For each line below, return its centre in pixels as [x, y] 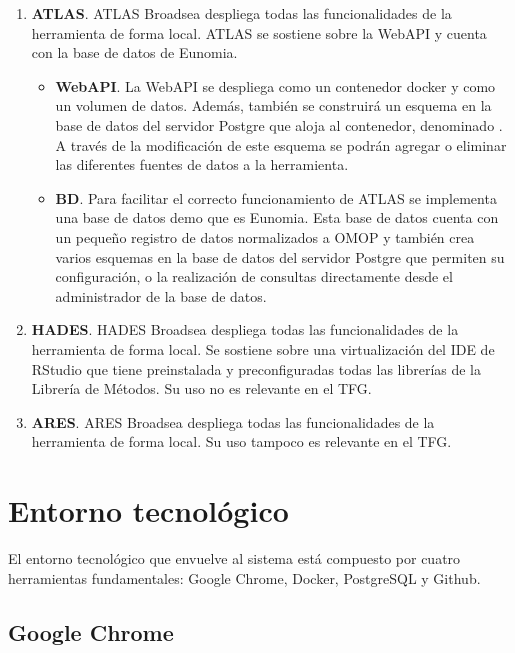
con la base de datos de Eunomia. [134, 52]
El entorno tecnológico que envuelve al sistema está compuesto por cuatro [234, 558]
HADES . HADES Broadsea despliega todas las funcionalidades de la [245, 329]
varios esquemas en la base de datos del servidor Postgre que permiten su [280, 256]
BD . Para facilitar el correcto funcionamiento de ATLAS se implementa [276, 197]
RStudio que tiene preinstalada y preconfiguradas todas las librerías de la [256, 368]
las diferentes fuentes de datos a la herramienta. [202, 164]
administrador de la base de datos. [161, 295]
